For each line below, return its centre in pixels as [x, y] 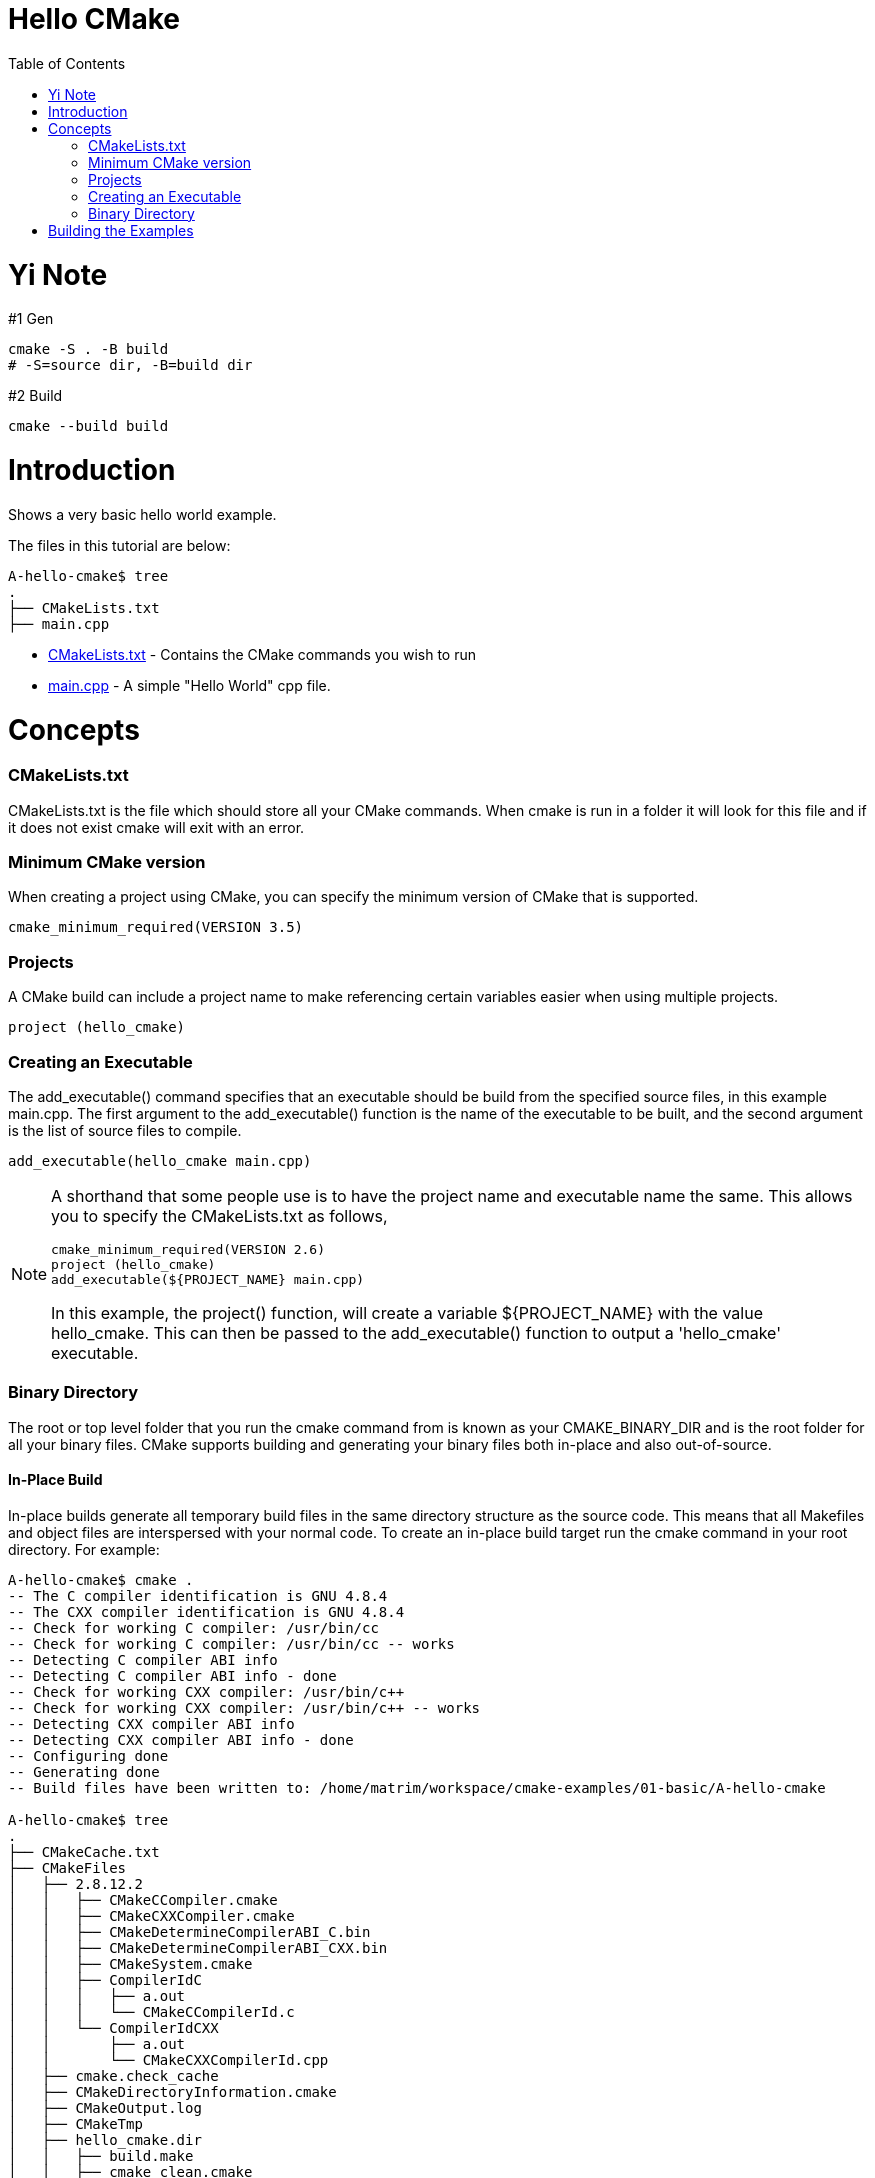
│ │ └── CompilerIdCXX [113, 2027]
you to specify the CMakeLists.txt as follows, [219, 1215]
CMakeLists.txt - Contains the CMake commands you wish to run [262, 654]
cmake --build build [88, 426]
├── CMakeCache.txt [84, 1851]
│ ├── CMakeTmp [75, 2123]
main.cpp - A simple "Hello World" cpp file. [189, 685]
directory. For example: [84, 1549]
